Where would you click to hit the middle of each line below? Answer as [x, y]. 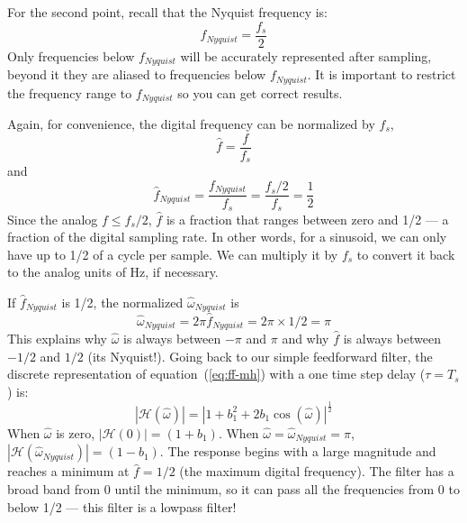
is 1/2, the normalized [122, 303]
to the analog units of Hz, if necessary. [113, 272]
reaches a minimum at [68, 471]
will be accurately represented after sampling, [306, 55]
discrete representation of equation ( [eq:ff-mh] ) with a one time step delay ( [216, 374]
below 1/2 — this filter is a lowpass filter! [122, 506]
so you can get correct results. [260, 92]
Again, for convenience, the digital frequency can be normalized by [191, 124]
